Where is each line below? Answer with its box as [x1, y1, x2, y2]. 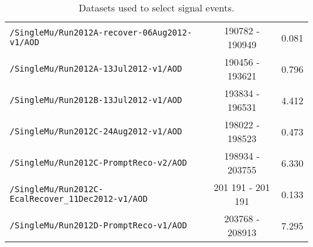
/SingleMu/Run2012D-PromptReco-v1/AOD [10, 220, 187, 230]
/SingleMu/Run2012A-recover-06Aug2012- [10, 28, 192, 37]
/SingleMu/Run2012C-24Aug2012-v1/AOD [10, 127, 182, 136]
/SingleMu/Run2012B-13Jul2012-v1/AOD [10, 95, 182, 105]
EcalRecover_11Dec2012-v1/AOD [10, 194, 148, 204]
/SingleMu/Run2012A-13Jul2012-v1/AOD [10, 64, 182, 73]
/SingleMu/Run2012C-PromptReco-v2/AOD [10, 158, 187, 167]
